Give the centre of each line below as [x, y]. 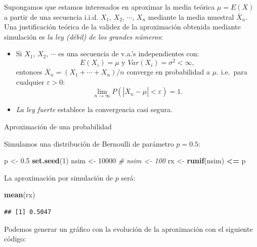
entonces [29, 72]
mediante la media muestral [191, 16]
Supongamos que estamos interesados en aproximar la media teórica [110, 7]
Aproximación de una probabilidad [58, 127]
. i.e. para [232, 72]
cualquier [30, 81]
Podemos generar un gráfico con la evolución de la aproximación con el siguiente [128, 228]
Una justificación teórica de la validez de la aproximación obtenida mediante [122, 27]
